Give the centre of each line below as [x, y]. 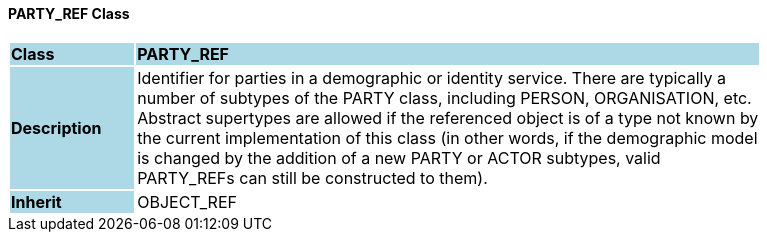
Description [56, 127]
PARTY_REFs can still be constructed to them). [312, 177]
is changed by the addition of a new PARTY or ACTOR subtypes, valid [399, 157]
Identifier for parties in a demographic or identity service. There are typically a [431, 77]
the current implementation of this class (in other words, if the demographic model [447, 137]
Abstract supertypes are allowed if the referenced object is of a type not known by [448, 117]
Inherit [36, 201]
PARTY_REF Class [69, 13]
